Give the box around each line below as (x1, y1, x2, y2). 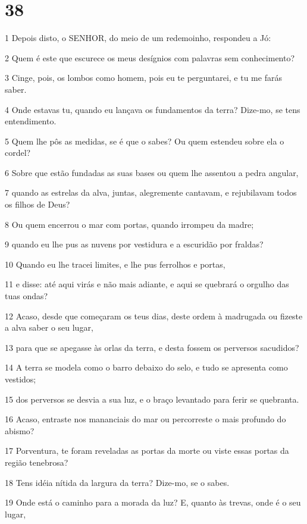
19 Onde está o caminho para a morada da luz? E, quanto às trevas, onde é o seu (5, 496, 301, 509)
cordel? (5, 146, 31, 159)
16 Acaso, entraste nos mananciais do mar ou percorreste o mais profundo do (5, 413, 286, 425)
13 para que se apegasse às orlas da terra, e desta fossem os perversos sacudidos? (5, 341, 299, 353)
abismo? (5, 424, 35, 437)
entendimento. (5, 115, 57, 127)
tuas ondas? (5, 290, 48, 302)
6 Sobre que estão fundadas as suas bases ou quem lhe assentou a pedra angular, (5, 166, 299, 178)
